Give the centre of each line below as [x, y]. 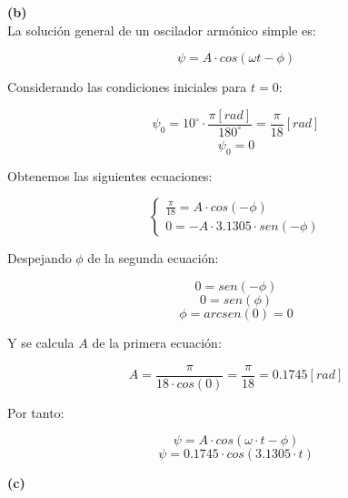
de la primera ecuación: [157, 343]
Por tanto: [36, 412]
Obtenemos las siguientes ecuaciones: [110, 175]
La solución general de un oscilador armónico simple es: [162, 30]
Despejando [40, 258]
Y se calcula [41, 343]
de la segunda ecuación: [153, 258]
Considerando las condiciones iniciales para [127, 87]
